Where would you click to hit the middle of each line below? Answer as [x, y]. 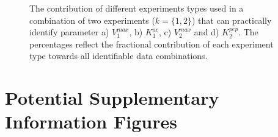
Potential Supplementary [112, 98]
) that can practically [232, 20]
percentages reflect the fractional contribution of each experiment [152, 44]
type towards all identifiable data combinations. [119, 56]
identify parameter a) [69, 32]
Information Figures [91, 121]
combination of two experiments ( [92, 20]
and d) [207, 32]
